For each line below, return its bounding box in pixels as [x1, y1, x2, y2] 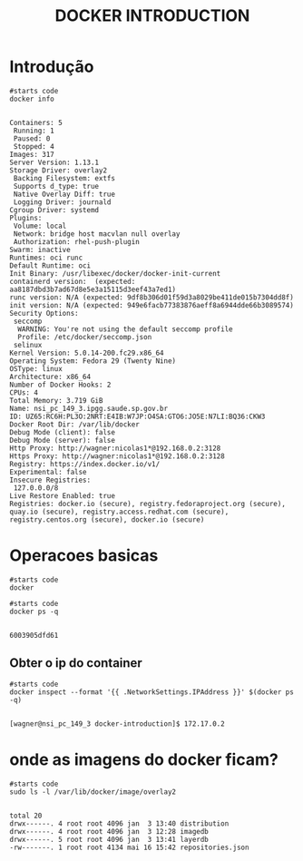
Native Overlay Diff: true [13, 190, 116, 199]
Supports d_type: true [13, 181, 100, 191]
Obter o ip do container [9, 655, 142, 671]
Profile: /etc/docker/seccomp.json [17, 332, 152, 341]
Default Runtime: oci [9, 260, 92, 270]
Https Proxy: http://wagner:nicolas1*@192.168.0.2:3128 [9, 451, 225, 461]
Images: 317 [9, 150, 54, 159]
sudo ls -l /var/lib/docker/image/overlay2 [9, 787, 177, 797]
